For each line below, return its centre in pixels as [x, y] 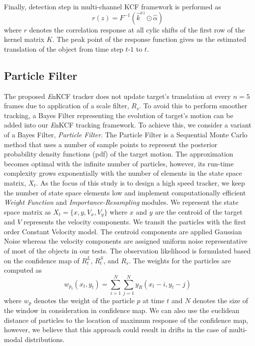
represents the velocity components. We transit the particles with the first [135, 222]
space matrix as [28, 211]
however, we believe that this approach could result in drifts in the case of [115, 330]
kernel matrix [24, 39]
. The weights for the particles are [180, 260]
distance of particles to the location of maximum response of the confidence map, [126, 320]
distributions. [45, 339]
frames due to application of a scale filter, [67, 106]
